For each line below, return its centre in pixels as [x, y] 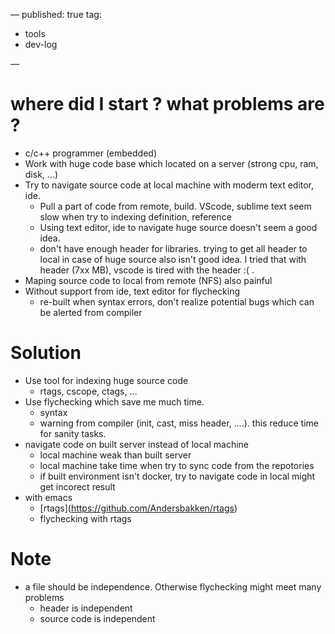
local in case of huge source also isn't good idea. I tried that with [173, 259]
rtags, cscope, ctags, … [88, 391]
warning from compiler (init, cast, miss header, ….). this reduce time [179, 423]
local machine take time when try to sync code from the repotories [177, 465]
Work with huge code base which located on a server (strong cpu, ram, [171, 163]
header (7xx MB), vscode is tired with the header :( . [147, 270]
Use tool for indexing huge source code [106, 380]
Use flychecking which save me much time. [114, 401]
